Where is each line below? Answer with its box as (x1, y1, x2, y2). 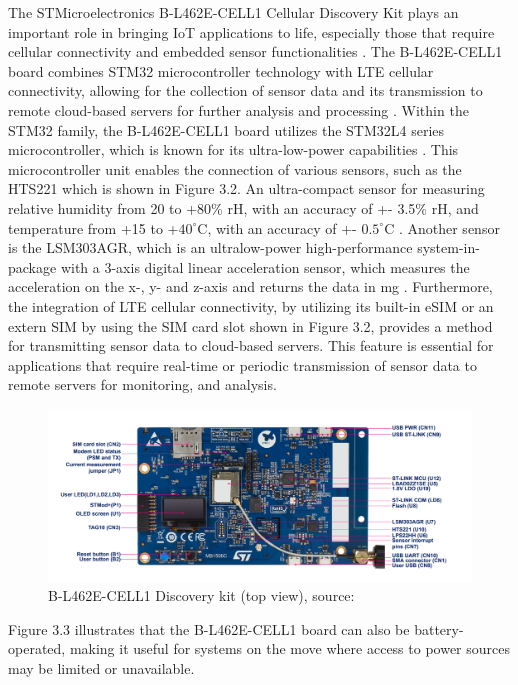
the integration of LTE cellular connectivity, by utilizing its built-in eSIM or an (8, 295, 494, 316)
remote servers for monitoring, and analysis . (8, 374, 277, 395)
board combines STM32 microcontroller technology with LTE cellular (8, 60, 434, 81)
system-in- (417, 237, 480, 258)
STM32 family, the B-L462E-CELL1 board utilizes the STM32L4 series (8, 119, 445, 140)
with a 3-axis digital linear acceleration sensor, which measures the (60, 256, 470, 277)
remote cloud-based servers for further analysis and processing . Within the (8, 99, 469, 120)
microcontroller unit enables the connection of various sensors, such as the (8, 158, 462, 179)
